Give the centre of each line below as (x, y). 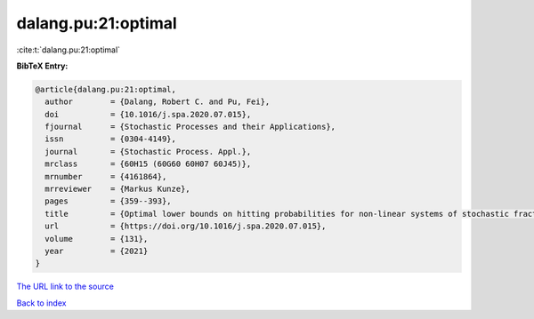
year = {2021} (97, 251)
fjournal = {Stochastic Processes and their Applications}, (190, 127)
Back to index (41, 303)
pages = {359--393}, (109, 201)
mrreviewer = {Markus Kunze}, (117, 189)
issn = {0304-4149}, (111, 139)
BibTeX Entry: (42, 66)
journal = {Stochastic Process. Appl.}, (148, 152)
